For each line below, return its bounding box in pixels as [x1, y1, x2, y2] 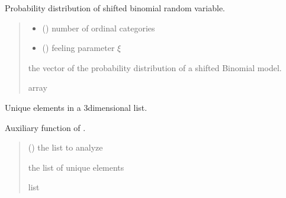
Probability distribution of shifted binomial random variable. [5, 2, 225, 14]
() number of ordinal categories [42, 21, 155, 34]
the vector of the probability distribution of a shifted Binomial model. [28, 61, 282, 74]
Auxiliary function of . [5, 121, 86, 133]
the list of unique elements [28, 161, 124, 173]
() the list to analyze [28, 141, 103, 154]
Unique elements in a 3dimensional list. [5, 101, 147, 113]
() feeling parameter [42, 41, 115, 54]
